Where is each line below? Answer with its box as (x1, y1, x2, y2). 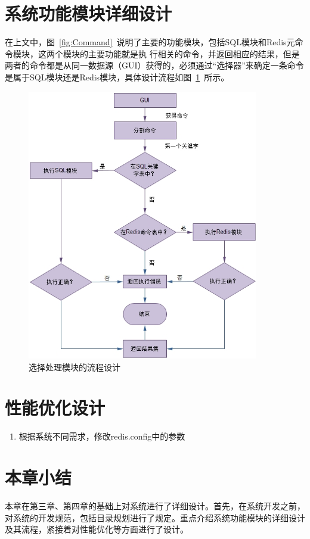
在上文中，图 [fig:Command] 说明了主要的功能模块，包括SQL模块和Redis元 (5, 36, 295, 48)
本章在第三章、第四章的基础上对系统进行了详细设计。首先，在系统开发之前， (5, 500, 305, 512)
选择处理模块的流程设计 (29, 360, 120, 373)
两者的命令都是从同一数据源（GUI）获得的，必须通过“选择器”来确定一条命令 (5, 59, 304, 71)
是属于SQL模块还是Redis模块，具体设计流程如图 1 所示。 (5, 70, 230, 83)
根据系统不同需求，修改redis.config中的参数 (18, 430, 185, 443)
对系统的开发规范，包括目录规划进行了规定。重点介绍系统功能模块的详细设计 (5, 511, 305, 524)
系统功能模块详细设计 (5, 1, 172, 26)
